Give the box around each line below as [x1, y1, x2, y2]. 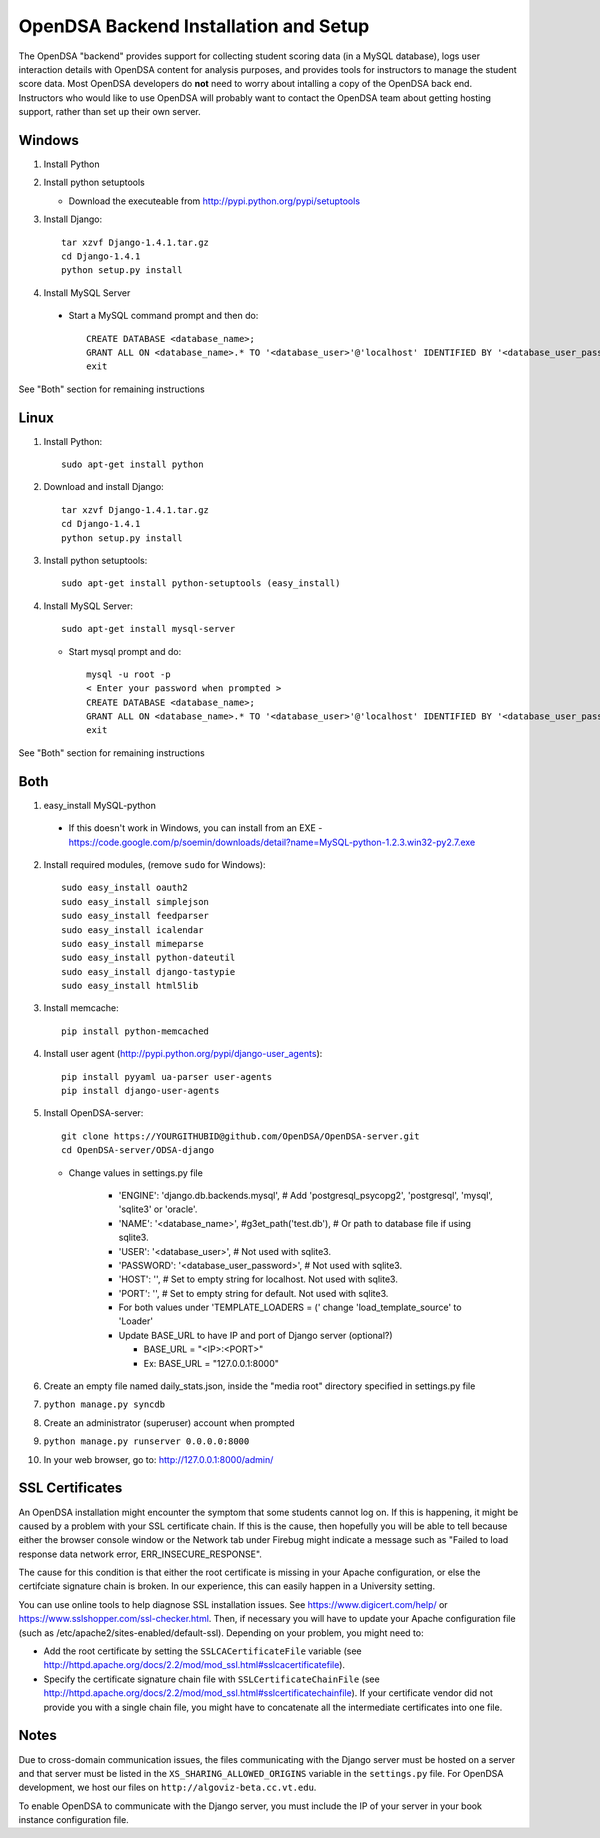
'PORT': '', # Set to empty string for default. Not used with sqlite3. [118, 1287, 389, 1299]
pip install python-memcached [61, 1025, 210, 1037]
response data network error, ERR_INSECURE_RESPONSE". [18, 1548, 262, 1560]
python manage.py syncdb [43, 1399, 165, 1410]
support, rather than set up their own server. [18, 106, 202, 118]
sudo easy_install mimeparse [61, 938, 204, 949]
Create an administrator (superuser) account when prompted [43, 1416, 295, 1429]
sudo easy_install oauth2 [61, 882, 189, 894]
